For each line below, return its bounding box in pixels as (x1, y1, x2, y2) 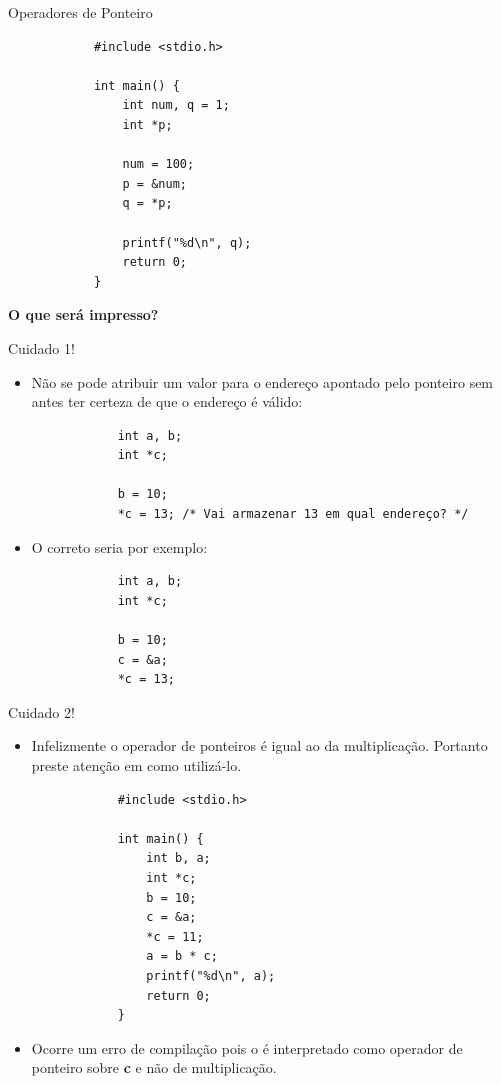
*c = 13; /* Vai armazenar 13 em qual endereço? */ (117, 507, 469, 522)
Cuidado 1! (8, 337, 75, 358)
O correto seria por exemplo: (31, 536, 208, 557)
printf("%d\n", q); (122, 235, 252, 250)
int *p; (122, 117, 173, 132)
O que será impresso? (8, 304, 159, 325)
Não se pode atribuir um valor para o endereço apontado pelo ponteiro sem (31, 371, 494, 392)
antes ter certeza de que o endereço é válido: (31, 391, 303, 412)
